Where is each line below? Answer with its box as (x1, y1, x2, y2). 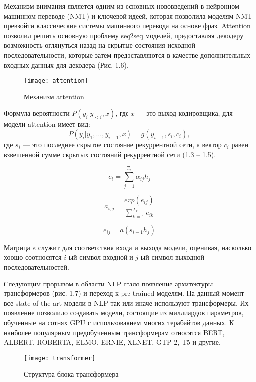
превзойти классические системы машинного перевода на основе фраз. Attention (4, 20, 251, 31)
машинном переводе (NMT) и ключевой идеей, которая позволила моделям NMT (4, 10, 253, 21)
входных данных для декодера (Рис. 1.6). (4, 59, 128, 70)
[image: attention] (24, 77, 88, 85)
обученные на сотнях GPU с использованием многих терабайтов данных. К (4, 317, 234, 328)
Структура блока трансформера (24, 369, 119, 379)
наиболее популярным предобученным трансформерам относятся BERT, (4, 327, 225, 337)
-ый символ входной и (66, 252, 133, 262)
